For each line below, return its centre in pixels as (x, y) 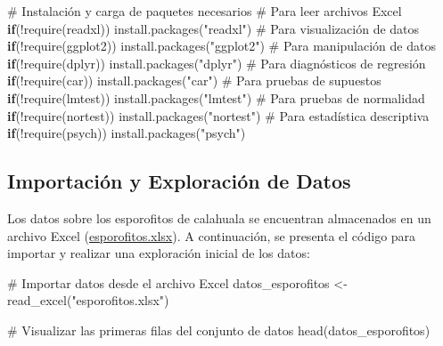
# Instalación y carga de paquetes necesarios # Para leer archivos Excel (205, 11)
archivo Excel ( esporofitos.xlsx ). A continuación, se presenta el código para (212, 235)
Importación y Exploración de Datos (179, 181)
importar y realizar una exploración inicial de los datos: (159, 253)
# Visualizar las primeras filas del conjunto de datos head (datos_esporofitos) (219, 330)
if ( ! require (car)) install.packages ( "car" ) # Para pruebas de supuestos (194, 80)
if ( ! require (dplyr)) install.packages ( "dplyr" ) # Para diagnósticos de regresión (217, 63)
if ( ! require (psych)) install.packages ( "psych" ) (127, 133)
